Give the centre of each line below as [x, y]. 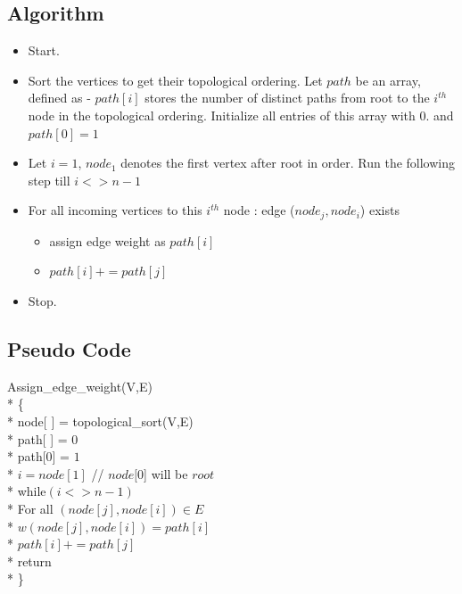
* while [27, 491]
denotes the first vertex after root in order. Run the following [288, 163]
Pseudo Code [69, 348]
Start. [44, 50]
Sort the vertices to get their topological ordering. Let [175, 80]
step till [49, 180]
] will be [166, 473]
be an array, [388, 80]
